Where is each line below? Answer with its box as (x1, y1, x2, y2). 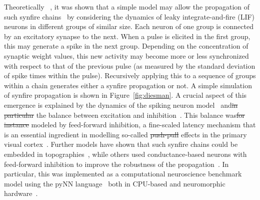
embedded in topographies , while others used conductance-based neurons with (4, 148, 247, 159)
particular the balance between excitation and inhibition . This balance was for (4, 109, 245, 120)
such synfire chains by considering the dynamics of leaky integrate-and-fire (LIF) (4, 11, 255, 22)
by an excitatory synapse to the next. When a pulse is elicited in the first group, (4, 31, 250, 41)
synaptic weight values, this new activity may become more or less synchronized (4, 50, 249, 61)
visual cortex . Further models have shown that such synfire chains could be (4, 139, 238, 149)
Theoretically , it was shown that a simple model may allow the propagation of (4, 2, 250, 12)
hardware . (4, 188, 38, 198)
